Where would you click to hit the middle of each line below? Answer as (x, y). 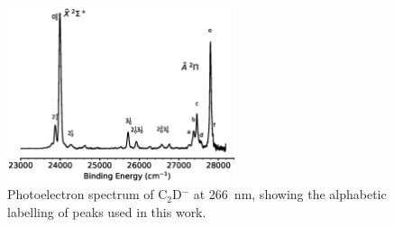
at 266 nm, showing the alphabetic (290, 194)
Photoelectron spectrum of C (87, 194)
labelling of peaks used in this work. (107, 211)
